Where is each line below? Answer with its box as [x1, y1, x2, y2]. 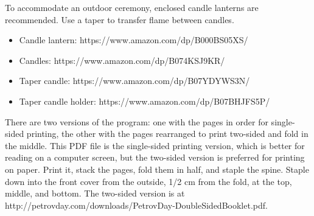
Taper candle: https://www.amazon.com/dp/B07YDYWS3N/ [19, 74, 250, 87]
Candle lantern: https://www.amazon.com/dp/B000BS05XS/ [19, 33, 248, 46]
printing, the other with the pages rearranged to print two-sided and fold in [26, 127, 309, 140]
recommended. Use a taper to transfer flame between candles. [5, 13, 234, 26]
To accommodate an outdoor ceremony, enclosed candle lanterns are [5, 1, 259, 13]
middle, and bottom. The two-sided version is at [5, 187, 185, 200]
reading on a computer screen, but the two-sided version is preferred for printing [5, 151, 305, 164]
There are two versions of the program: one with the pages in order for [5, 115, 268, 128]
